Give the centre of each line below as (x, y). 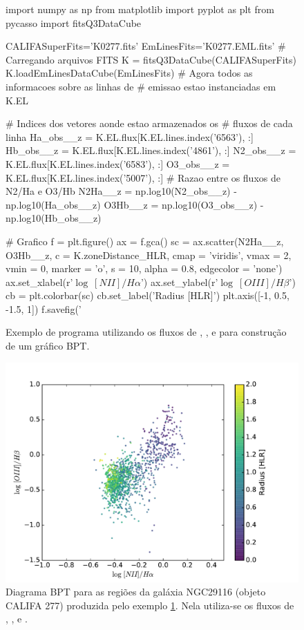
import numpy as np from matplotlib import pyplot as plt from (140, 9)
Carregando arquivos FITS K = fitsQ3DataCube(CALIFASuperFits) (151, 59)
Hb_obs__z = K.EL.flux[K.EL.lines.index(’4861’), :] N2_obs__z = (151, 150)
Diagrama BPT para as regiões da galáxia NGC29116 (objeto (136, 592)
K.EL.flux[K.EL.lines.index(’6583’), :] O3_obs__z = (118, 163)
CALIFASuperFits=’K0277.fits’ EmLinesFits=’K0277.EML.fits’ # (146, 46)
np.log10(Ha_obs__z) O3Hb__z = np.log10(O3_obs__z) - (135, 204)
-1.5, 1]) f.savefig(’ (44, 308)
